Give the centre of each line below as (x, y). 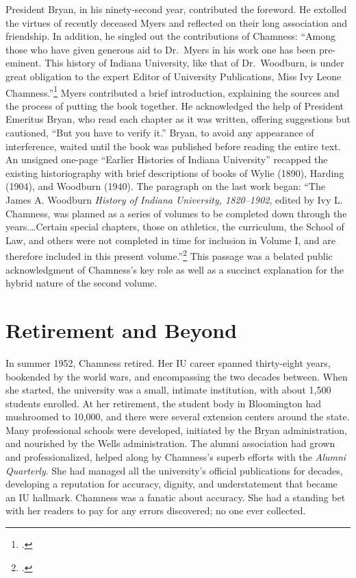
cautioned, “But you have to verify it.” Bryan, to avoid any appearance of (160, 132)
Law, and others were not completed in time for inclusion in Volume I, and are (170, 240)
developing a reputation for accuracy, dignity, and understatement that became (171, 484)
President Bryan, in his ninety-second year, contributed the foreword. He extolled (176, 9)
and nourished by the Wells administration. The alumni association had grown (170, 443)
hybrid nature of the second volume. (81, 283)
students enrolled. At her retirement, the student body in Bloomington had (164, 403)
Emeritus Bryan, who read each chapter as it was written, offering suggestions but (178, 119)
